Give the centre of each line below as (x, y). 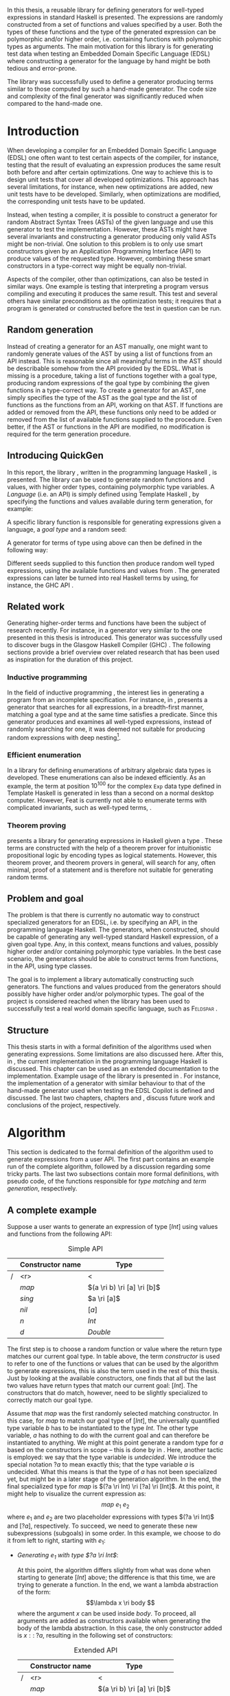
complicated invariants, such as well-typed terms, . (80, 808)
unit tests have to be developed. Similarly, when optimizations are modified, (114, 194)
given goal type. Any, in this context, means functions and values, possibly (113, 945)
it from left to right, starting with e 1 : (57, 1541)
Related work (36, 606)
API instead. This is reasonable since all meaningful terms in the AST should (114, 361)
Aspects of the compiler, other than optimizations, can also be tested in (108, 279)
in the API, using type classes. (50, 966)
